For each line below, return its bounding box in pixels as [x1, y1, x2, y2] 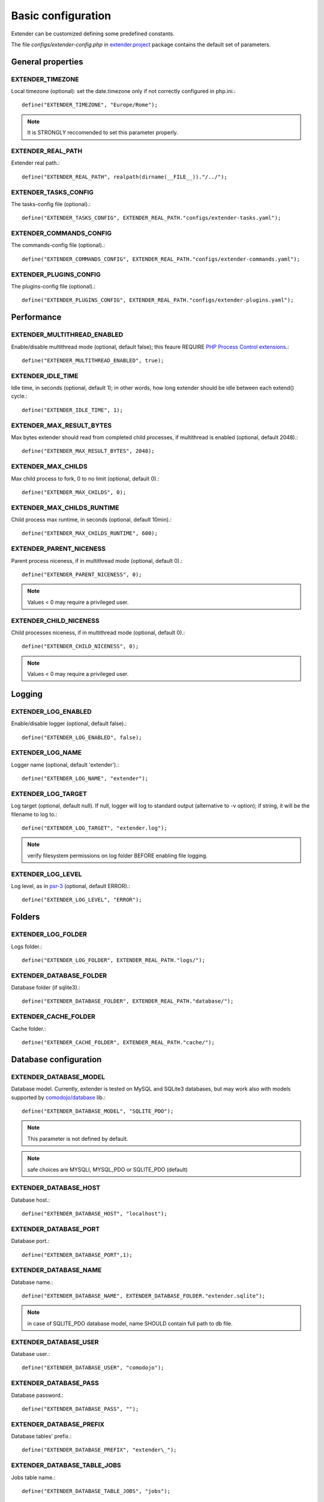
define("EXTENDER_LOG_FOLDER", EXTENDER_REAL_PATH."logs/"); [22, 956, 205, 964]
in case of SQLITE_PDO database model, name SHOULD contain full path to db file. [27, 1319, 233, 1327]
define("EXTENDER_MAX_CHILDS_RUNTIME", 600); [22, 530, 158, 537]
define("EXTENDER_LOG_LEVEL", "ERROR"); [22, 896, 142, 904]
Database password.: [11, 1391, 64, 1399]
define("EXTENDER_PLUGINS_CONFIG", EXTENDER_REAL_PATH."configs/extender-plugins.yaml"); [22, 297, 294, 303]
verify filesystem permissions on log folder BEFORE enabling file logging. [27, 852, 208, 859]
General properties [11, 56, 83, 67]
